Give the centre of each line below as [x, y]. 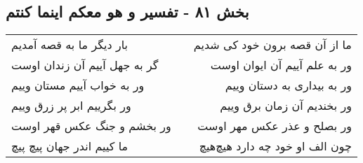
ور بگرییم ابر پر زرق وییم [71, 106]
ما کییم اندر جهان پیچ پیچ [70, 146]
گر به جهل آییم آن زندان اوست [85, 65]
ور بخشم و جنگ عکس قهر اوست [91, 126]
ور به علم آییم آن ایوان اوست [281, 65]
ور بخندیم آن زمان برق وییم [286, 106]
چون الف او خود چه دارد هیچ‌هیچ [275, 146]
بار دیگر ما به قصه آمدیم [70, 45]
